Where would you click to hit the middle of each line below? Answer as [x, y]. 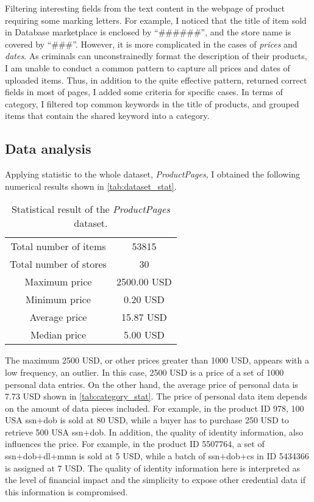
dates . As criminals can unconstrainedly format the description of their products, [156, 56]
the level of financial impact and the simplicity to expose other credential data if [155, 480]
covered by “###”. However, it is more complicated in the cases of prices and [151, 44]
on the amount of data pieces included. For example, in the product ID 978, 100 [155, 408]
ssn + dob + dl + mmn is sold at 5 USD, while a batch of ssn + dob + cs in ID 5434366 [157, 456]
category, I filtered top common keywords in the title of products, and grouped [152, 103]
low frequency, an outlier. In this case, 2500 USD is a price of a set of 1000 [145, 372]
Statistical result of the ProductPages [91, 209]
